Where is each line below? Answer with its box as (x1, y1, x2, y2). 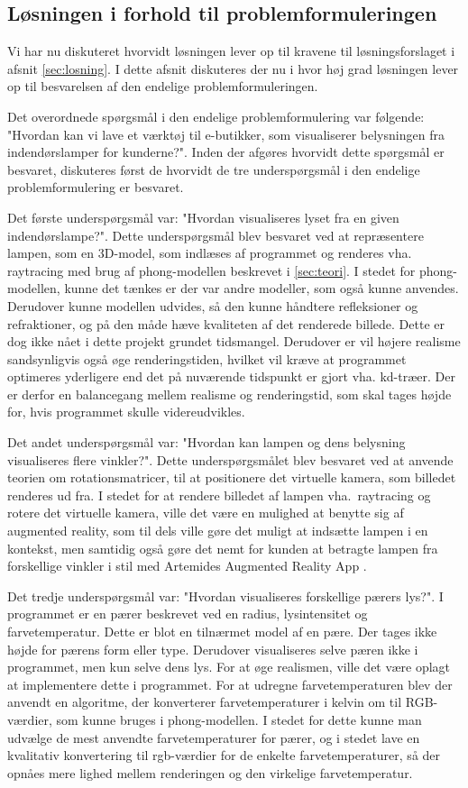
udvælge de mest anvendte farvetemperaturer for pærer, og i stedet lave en (7, 728, 420, 747)
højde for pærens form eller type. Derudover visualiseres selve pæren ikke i (7, 639, 418, 658)
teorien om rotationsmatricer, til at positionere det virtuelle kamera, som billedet (7, 468, 456, 487)
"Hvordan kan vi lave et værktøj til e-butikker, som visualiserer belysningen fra (7, 124, 445, 143)
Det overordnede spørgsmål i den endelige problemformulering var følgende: (7, 106, 425, 125)
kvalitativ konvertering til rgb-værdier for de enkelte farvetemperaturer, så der (7, 746, 441, 765)
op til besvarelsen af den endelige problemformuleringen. (7, 77, 318, 96)
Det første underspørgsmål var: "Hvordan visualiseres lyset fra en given (7, 207, 399, 226)
